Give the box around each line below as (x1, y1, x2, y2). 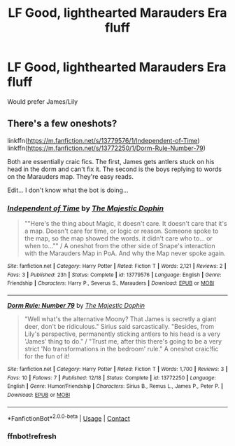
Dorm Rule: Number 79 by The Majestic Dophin (7, 302, 145, 310)
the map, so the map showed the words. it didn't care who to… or (24, 234, 213, 243)
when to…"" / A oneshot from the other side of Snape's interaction (24, 242, 215, 250)
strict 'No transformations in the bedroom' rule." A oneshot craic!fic (24, 345, 219, 353)
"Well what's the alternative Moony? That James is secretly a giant (24, 315, 217, 323)
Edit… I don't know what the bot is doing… (7, 186, 129, 194)
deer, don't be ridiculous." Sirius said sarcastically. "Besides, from (24, 323, 215, 331)
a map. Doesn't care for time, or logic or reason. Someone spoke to (24, 227, 219, 236)
